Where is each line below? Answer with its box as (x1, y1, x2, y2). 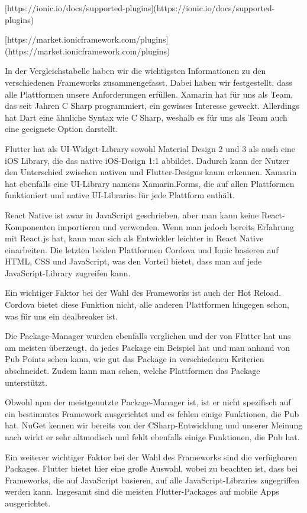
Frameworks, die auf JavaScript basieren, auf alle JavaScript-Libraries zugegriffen (5, 473, 299, 486)
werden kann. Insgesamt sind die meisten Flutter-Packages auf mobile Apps (5, 485, 279, 498)
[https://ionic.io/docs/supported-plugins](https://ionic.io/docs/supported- (5, 2, 275, 14)
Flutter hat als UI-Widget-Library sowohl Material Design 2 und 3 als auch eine (5, 142, 296, 154)
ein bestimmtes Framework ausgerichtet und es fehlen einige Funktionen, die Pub (5, 407, 299, 420)
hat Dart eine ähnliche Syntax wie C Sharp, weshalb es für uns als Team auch (5, 111, 287, 123)
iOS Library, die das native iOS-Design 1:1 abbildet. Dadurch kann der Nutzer (5, 154, 290, 166)
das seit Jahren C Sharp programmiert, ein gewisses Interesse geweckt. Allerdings (5, 99, 300, 112)
